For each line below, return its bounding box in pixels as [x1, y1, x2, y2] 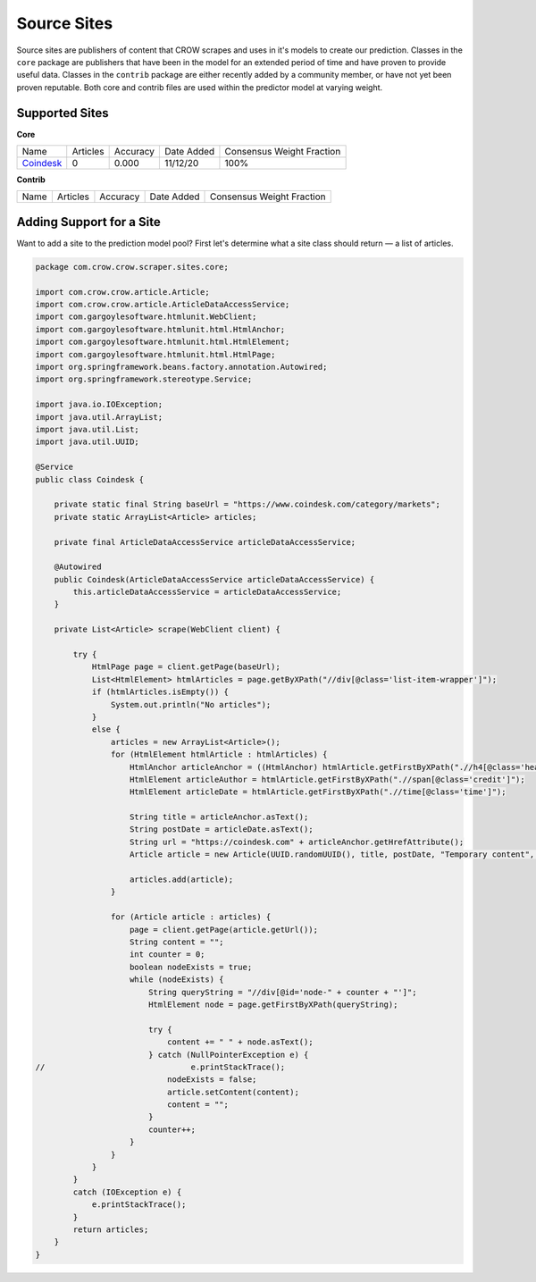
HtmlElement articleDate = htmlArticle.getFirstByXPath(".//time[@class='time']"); [130, 787, 507, 797]
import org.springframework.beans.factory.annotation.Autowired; [35, 362, 328, 373]
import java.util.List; [35, 424, 140, 434]
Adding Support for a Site [16, 214, 161, 230]
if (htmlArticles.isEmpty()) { [91, 687, 230, 697]
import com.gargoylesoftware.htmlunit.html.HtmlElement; [35, 337, 290, 348]
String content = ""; [130, 937, 224, 947]
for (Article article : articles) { [110, 912, 272, 922]
